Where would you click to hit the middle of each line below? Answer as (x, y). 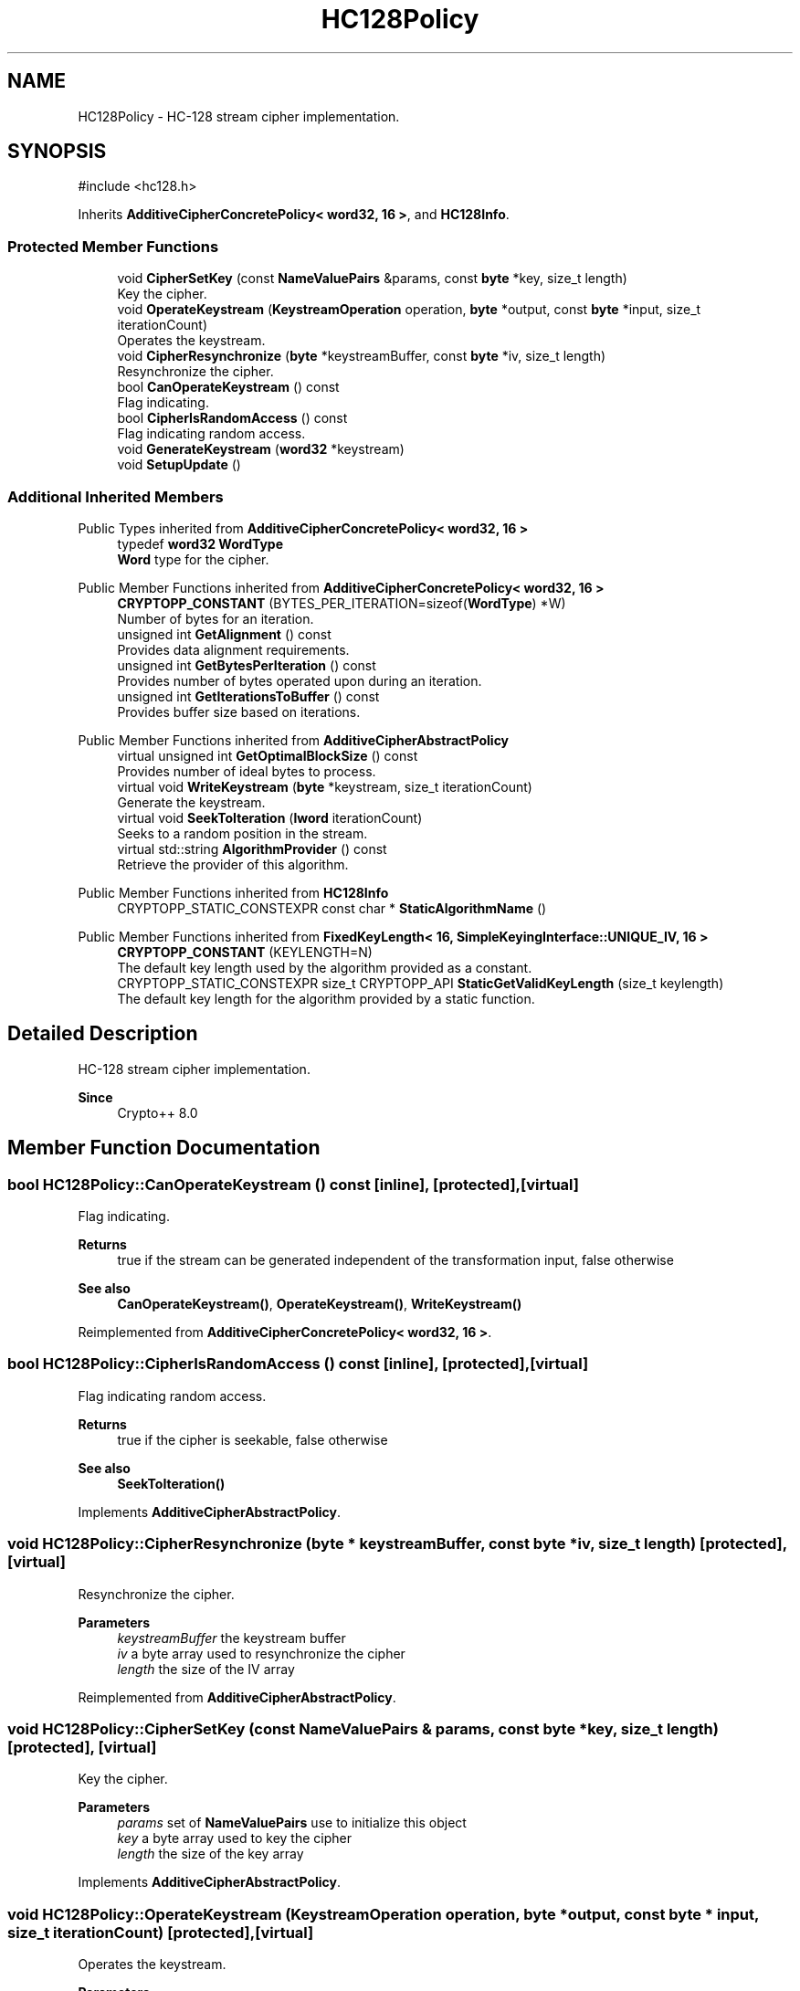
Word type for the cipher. (193, 559)
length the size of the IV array (206, 1669)
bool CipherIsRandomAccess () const (232, 418)
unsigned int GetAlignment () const (224, 634)
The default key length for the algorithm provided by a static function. (326, 998)
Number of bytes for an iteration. (216, 618)
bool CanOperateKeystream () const (228, 387)
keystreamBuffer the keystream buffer (232, 1638)
